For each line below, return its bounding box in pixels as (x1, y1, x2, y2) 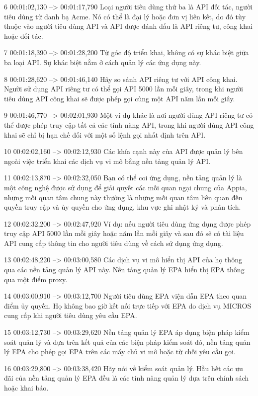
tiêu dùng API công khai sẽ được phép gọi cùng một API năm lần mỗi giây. (4, 93, 235, 103)
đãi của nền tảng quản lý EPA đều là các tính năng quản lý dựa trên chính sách (4, 373, 249, 383)
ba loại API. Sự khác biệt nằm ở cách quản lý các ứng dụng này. (4, 57, 201, 67)
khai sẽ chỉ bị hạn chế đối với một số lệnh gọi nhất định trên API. (4, 129, 206, 140)
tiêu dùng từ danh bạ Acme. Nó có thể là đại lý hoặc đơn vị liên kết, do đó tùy (4, 11, 246, 21)
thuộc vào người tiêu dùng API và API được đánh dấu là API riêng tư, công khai (4, 21, 253, 31)
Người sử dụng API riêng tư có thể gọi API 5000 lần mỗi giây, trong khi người (4, 83, 243, 94)
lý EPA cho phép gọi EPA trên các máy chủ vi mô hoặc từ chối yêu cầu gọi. (4, 346, 236, 357)
